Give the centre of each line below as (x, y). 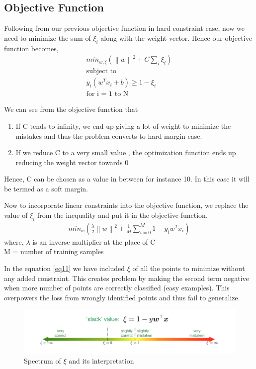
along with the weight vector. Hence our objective (176, 38)
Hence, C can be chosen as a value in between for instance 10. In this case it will (127, 179)
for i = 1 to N (107, 94)
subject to (101, 71)
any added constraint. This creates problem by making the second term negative (127, 278)
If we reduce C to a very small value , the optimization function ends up (126, 152)
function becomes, (31, 48)
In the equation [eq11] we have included (65, 268)
